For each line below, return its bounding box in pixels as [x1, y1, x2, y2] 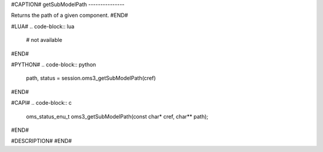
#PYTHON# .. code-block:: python [11, 60, 96, 68]
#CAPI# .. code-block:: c [11, 99, 72, 107]
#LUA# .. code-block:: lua [11, 23, 75, 30]
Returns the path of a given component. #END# [11, 12, 129, 19]
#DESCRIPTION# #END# [11, 138, 72, 145]
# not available [26, 37, 63, 44]
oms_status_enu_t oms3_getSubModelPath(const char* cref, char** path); [26, 113, 209, 120]
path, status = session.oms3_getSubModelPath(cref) [26, 75, 156, 82]
